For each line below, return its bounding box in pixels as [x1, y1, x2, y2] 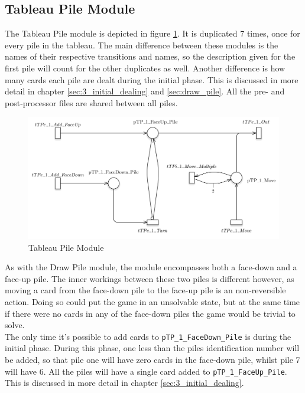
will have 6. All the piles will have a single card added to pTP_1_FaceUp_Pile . [5, 365, 287, 377]
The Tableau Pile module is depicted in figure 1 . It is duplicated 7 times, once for [5, 27, 300, 40]
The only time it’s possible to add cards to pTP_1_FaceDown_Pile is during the [5, 330, 291, 342]
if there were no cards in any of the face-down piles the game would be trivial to [5, 307, 296, 319]
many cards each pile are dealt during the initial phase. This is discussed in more [5, 73, 298, 86]
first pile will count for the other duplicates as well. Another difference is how [5, 61, 285, 74]
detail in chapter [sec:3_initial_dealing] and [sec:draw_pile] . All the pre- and [5, 85, 285, 97]
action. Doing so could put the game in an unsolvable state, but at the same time [5, 295, 300, 307]
